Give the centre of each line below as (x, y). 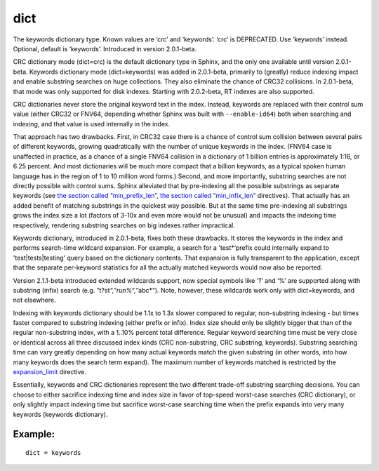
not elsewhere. (34, 300)
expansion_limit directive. (50, 372)
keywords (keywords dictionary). (60, 414)
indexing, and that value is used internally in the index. (92, 124)
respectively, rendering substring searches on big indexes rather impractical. (124, 225)
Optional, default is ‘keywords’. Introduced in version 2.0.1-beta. (105, 48)
